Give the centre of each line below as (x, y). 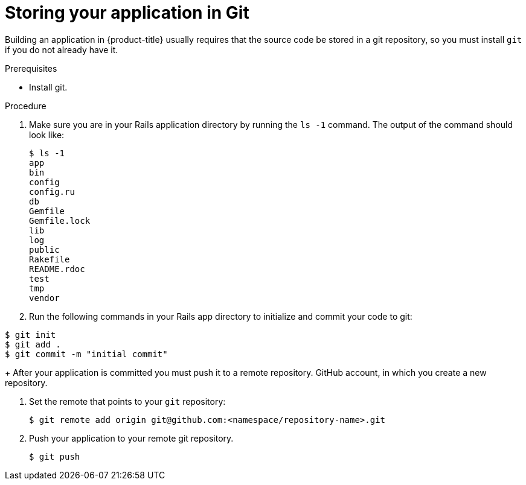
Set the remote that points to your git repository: (127, 401)
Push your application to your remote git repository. (131, 438)
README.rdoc (57, 269)
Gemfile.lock (60, 220)
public (44, 249)
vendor (44, 298)
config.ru (52, 192)
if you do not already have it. (62, 49)
